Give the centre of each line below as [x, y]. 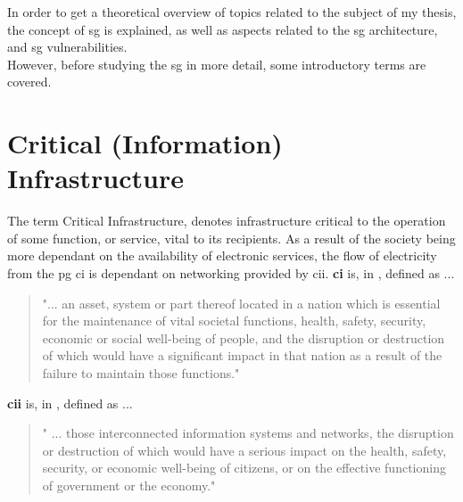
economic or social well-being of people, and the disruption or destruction [244, 337]
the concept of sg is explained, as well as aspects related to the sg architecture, [223, 29]
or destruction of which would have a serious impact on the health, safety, [244, 450]
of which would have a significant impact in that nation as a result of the [242, 355]
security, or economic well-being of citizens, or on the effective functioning [244, 468]
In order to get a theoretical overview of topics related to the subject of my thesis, [232, 12]
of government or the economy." [129, 485]
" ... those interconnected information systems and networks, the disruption [248, 433]
